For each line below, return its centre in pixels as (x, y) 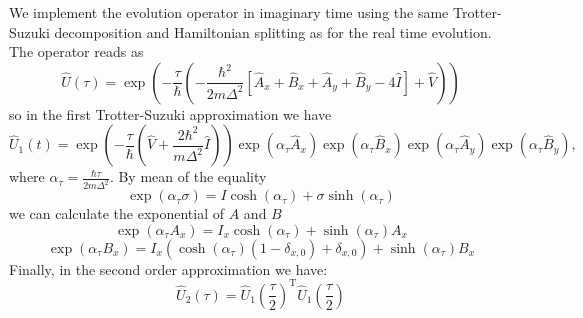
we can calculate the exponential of (117, 213)
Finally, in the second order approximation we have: (168, 268)
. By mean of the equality (188, 176)
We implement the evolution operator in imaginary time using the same (229, 12)
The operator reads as (76, 51)
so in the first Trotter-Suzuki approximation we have (170, 113)
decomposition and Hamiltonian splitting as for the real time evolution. (273, 31)
